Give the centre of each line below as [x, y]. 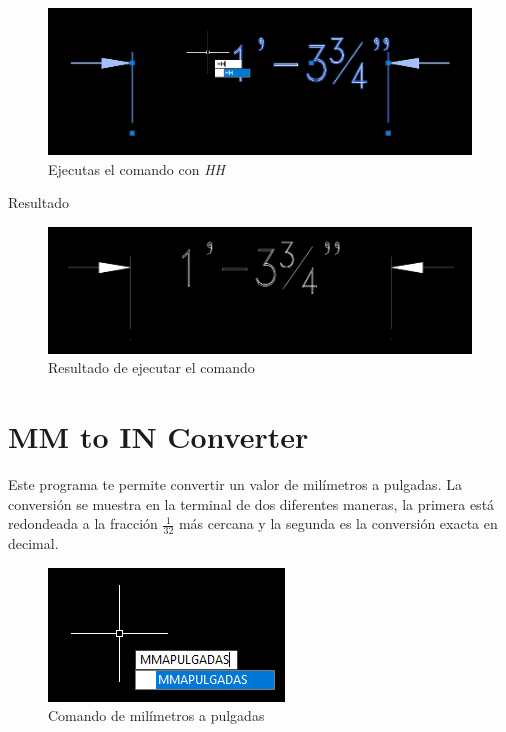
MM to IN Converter [158, 436]
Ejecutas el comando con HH [137, 168]
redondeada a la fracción [83, 523]
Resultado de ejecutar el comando [151, 367]
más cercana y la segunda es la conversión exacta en [338, 523]
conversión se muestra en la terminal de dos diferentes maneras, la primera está [251, 503]
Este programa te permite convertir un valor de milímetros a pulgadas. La [235, 484]
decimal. [33, 543]
